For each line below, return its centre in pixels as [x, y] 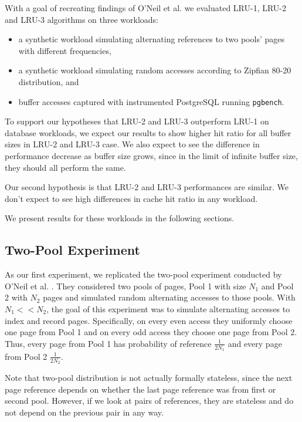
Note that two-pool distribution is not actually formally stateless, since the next [149, 378]
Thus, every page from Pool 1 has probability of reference [108, 343]
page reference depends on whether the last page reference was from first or [140, 389]
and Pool [277, 286]
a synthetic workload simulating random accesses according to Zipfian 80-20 [155, 70]
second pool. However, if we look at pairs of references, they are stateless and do [149, 401]
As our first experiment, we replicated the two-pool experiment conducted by [143, 274]
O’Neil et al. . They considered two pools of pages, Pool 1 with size [125, 286]
